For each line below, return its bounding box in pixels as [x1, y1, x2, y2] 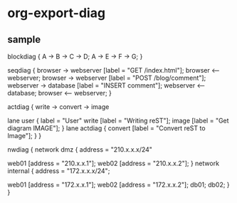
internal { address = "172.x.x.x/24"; [7, 167, 110, 175]
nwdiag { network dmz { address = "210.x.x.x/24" [7, 145, 153, 154]
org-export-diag [7, 5, 105, 21]
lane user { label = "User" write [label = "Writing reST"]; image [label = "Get [7, 116, 229, 125]
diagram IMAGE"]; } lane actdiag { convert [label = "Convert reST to [7, 124, 206, 132]
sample [7, 33, 41, 46]
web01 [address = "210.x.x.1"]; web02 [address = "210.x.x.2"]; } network [7, 159, 219, 167]
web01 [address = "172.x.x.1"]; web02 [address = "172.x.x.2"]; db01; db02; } [7, 180, 230, 189]
